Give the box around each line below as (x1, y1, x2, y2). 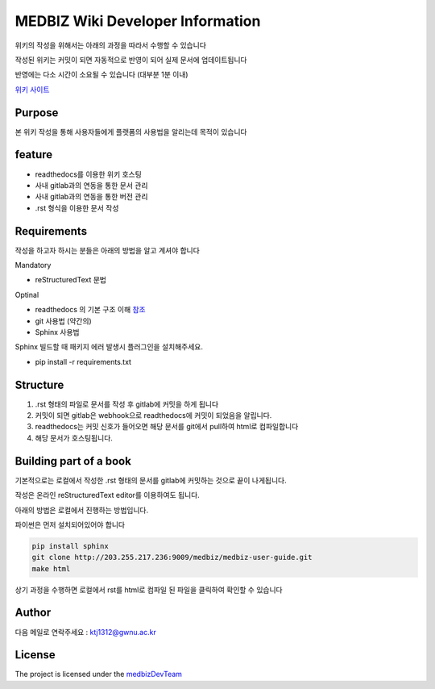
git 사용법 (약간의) (35, 315, 92, 326)
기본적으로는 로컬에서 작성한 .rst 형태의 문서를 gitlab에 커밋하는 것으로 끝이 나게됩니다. (14, 475, 287, 485)
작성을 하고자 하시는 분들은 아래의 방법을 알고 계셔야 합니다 (14, 245, 201, 255)
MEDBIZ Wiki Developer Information (14, 12, 261, 30)
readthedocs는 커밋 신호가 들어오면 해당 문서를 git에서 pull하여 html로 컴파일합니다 (35, 422, 299, 432)
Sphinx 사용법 (35, 327, 80, 336)
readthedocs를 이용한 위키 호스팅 (35, 169, 143, 179)
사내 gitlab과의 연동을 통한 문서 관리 (35, 180, 148, 190)
